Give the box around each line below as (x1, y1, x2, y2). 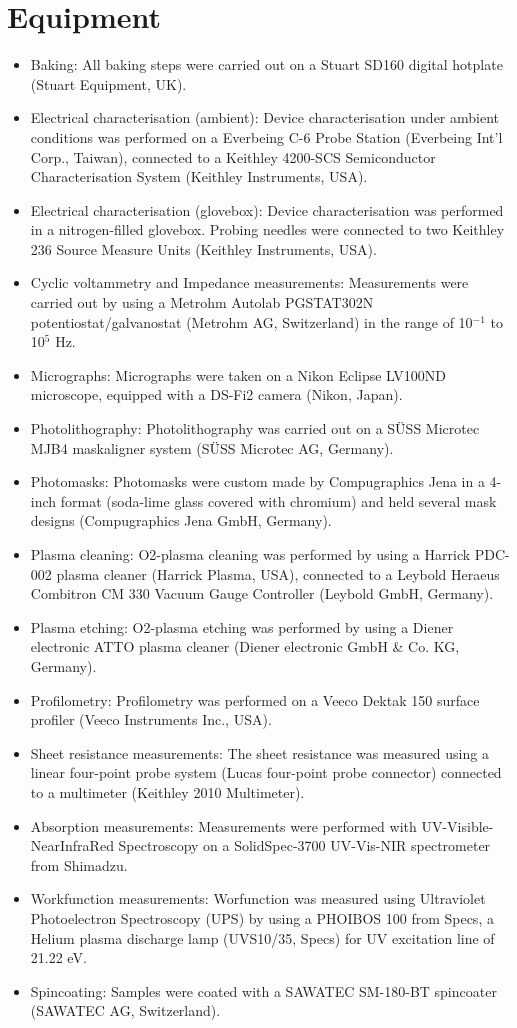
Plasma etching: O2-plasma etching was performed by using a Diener (30, 616, 454, 637)
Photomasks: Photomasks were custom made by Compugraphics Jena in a (30, 471, 485, 492)
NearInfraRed (30, 835, 114, 856)
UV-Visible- (421, 815, 494, 836)
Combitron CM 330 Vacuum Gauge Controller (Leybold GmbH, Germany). (30, 583, 494, 604)
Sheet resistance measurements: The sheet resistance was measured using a (30, 742, 489, 763)
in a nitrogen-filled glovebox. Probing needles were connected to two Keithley (30, 219, 505, 240)
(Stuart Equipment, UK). (30, 73, 187, 94)
